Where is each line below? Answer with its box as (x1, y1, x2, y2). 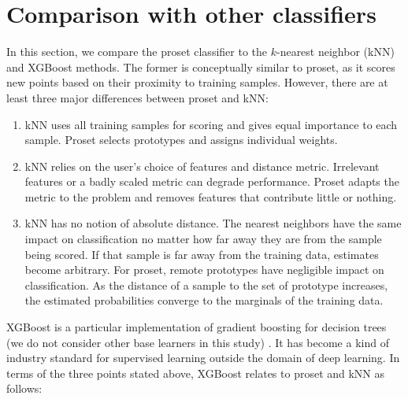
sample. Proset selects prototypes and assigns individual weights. (24, 131, 338, 148)
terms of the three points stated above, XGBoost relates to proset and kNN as (6, 364, 385, 381)
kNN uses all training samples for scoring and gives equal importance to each (24, 116, 398, 132)
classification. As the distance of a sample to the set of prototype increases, (24, 276, 388, 293)
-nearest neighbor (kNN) (276, 43, 395, 60)
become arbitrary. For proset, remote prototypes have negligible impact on (24, 261, 384, 278)
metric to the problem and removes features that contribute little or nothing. (24, 188, 397, 205)
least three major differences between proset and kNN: (6, 89, 269, 105)
